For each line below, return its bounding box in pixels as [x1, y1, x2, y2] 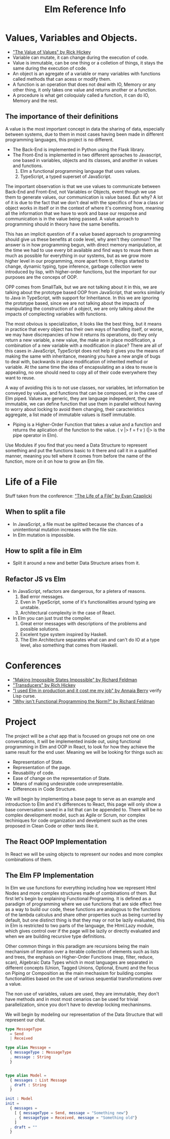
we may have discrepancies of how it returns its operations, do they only [5, 331, 157, 337]
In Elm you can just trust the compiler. [12, 615, 92, 621]
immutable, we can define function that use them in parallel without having [5, 400, 161, 407]
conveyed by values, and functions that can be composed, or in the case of [5, 390, 163, 396]
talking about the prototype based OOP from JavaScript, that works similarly [5, 289, 165, 295]
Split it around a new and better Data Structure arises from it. [12, 560, 140, 566]
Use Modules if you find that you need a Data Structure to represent [5, 442, 147, 448]
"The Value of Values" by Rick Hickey [12, 49, 91, 55]
